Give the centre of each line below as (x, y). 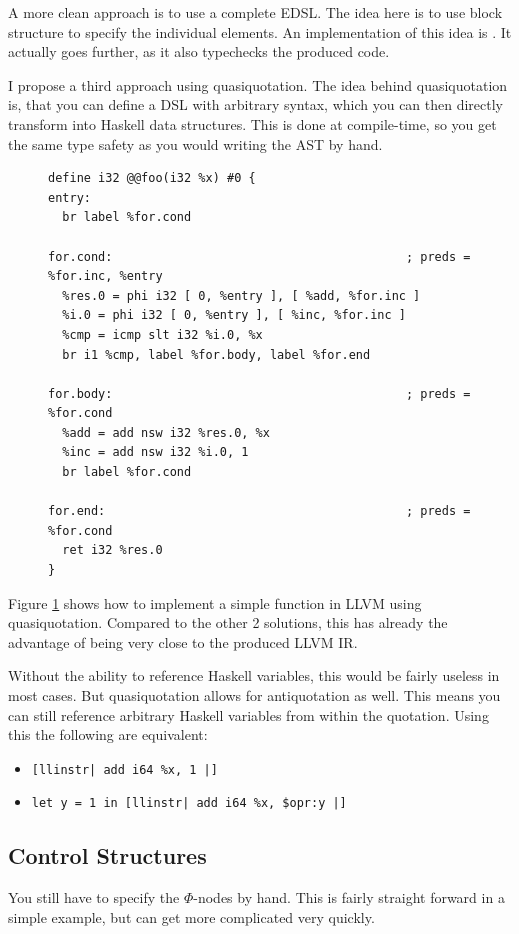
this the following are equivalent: (108, 734)
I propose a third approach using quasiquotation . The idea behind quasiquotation (258, 84)
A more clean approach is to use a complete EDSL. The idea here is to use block (255, 12)
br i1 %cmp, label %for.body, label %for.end (216, 354)
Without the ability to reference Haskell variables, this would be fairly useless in (254, 675)
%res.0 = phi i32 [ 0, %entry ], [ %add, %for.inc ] (241, 295)
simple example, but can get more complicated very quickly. (191, 916)
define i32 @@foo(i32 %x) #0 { (152, 178)
